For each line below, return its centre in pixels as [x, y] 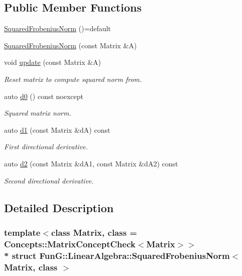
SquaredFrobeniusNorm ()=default [57, 28]
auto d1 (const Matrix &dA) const [57, 129]
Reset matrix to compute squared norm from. [73, 79]
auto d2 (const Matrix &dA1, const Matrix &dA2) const [91, 163]
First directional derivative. [46, 147]
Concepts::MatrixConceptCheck [70, 244]
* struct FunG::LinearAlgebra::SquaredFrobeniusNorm [117, 255]
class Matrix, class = [94, 232]
